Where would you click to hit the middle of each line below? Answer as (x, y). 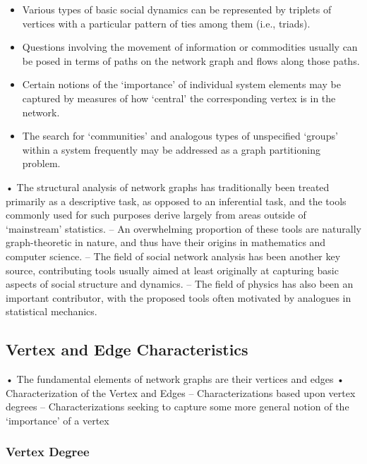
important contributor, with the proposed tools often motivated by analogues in (179, 297)
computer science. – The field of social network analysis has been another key (173, 256)
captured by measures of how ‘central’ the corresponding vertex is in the (179, 98)
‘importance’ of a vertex (58, 420)
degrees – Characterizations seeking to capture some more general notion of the (178, 407)
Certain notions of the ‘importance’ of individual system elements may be (181, 84)
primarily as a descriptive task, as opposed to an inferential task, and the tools (176, 201)
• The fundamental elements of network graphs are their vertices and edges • (175, 379)
